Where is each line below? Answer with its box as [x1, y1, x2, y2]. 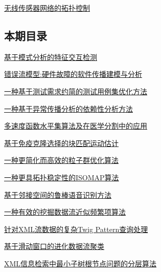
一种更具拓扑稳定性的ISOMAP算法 [4, 172, 119, 182]
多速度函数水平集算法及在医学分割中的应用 [4, 120, 147, 131]
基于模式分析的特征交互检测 [4, 51, 97, 62]
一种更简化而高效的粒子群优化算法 [4, 155, 119, 165]
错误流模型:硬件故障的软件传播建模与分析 [4, 69, 142, 79]
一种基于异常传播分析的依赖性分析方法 [4, 103, 133, 114]
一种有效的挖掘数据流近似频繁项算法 [4, 206, 126, 217]
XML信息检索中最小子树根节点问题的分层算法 [4, 258, 157, 268]
